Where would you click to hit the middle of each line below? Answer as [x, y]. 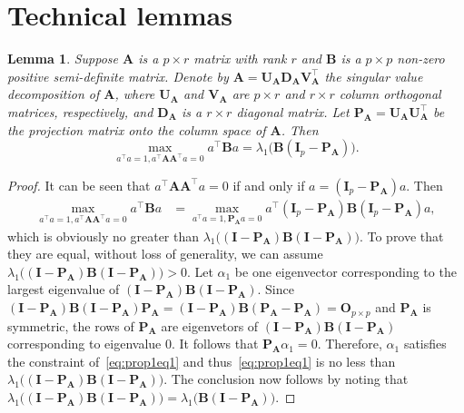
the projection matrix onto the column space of [137, 129]
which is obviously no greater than [104, 236]
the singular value [374, 76]
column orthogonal [390, 94]
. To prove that [401, 236]
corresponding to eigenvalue [84, 344]
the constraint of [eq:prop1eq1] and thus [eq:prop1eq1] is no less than [202, 361]
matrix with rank [240, 59]
